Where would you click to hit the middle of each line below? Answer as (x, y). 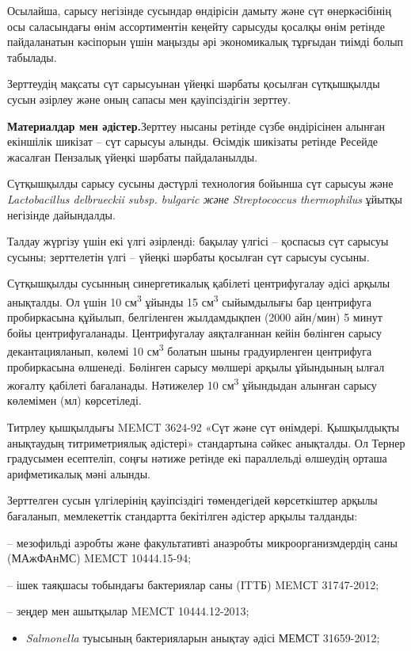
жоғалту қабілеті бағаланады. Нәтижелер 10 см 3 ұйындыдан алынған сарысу (192, 384)
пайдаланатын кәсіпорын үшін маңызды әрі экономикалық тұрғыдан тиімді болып (205, 42)
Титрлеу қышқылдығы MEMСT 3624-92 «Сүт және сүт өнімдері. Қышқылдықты (204, 427)
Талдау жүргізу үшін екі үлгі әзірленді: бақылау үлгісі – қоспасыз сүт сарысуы (198, 241)
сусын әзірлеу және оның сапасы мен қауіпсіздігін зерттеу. (149, 99)
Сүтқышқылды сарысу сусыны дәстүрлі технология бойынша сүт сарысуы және (200, 183)
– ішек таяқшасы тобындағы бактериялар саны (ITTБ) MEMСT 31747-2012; (193, 584)
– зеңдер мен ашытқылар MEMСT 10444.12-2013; (128, 611)
